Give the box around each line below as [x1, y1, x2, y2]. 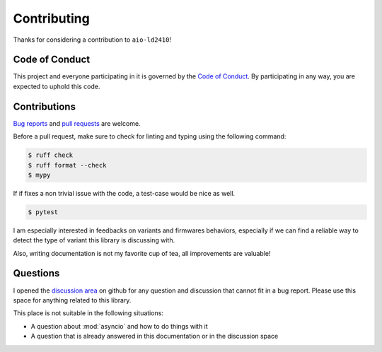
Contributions [13, 100, 76, 112]
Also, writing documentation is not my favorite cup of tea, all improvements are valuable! [13, 249, 271, 257]
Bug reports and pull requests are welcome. [13, 119, 141, 127]
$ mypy [28, 170, 51, 179]
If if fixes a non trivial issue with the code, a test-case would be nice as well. [13, 189, 236, 197]
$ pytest [28, 208, 59, 216]
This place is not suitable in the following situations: [13, 309, 164, 317]
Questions [13, 267, 60, 279]
